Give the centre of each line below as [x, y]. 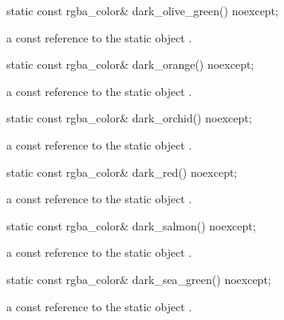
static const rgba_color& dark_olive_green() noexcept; [142, 10]
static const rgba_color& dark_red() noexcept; [122, 172]
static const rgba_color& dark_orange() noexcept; [130, 64]
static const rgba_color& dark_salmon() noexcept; [131, 225]
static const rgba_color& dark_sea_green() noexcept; [139, 279]
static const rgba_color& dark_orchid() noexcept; [129, 118]
